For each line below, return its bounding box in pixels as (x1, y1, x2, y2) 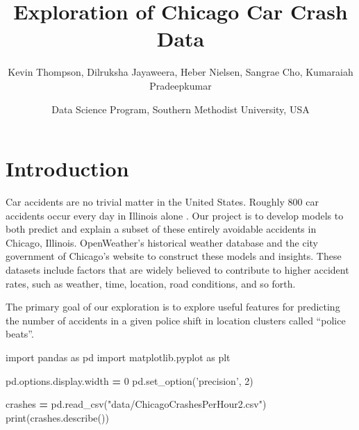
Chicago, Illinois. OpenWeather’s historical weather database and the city (6, 235, 319, 249)
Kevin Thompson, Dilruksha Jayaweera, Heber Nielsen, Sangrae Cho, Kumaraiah (8, 65, 353, 79)
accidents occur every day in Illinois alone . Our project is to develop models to (6, 208, 344, 222)
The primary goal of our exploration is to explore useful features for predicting (6, 299, 340, 314)
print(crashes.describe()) (6, 410, 109, 424)
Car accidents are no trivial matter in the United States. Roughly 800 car (6, 195, 319, 209)
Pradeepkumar (149, 78, 212, 92)
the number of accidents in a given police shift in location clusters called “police (6, 313, 346, 327)
